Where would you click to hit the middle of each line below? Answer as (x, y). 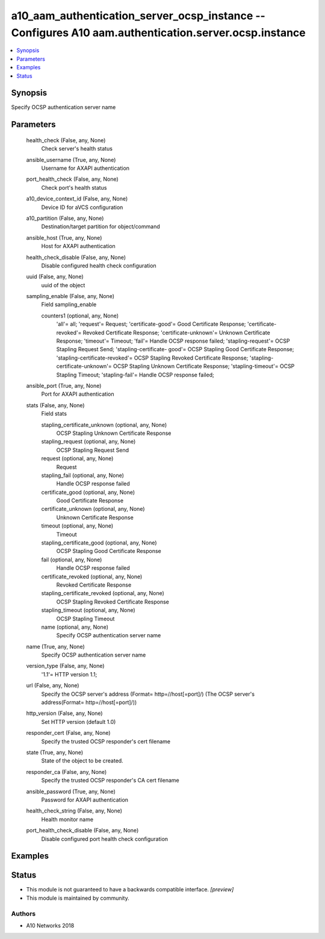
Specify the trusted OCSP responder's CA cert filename (110, 781)
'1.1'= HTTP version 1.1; (69, 674)
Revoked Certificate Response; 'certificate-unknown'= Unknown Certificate (176, 332)
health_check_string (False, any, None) (74, 811)
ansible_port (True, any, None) (64, 385)
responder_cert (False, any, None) (68, 733)
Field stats (54, 414)
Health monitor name (67, 819)
